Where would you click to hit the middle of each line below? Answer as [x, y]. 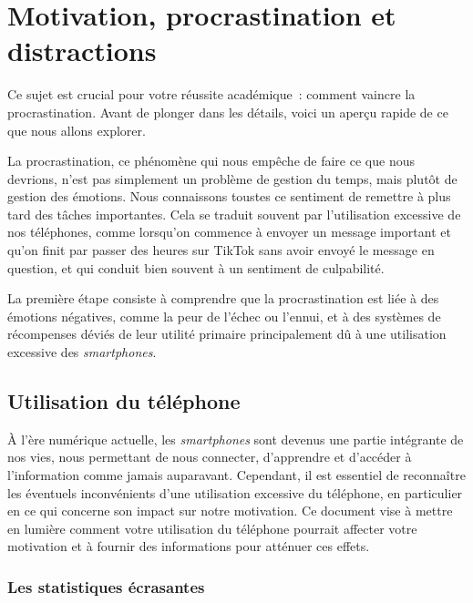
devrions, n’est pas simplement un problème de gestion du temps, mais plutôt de [232, 178]
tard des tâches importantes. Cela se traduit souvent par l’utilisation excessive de [234, 214]
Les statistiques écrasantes [106, 586]
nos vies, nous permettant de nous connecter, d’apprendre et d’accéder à [210, 457]
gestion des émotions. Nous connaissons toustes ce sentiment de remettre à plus [229, 196]
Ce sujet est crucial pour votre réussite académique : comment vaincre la [211, 94]
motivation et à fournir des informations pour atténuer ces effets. [189, 546]
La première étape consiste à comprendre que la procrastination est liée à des [223, 298]
